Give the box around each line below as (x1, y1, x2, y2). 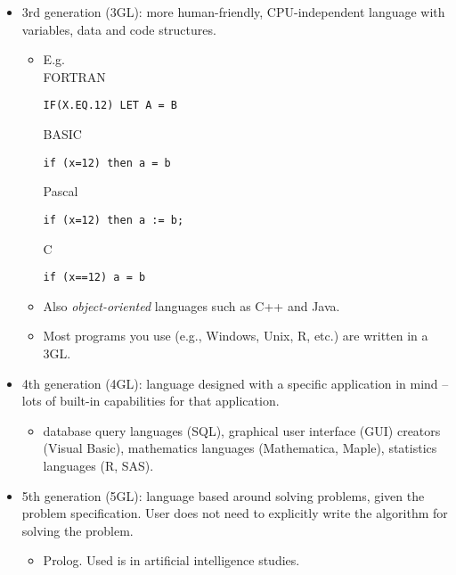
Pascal (43, 182, 78, 201)
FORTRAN (43, 67, 106, 86)
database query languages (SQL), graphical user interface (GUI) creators (43, 421, 441, 439)
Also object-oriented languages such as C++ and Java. (43, 296, 340, 315)
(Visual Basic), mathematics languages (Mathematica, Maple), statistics (43, 439, 437, 457)
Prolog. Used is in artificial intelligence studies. (43, 551, 300, 570)
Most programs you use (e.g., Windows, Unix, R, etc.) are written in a (43, 326, 428, 345)
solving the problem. (21, 521, 134, 539)
